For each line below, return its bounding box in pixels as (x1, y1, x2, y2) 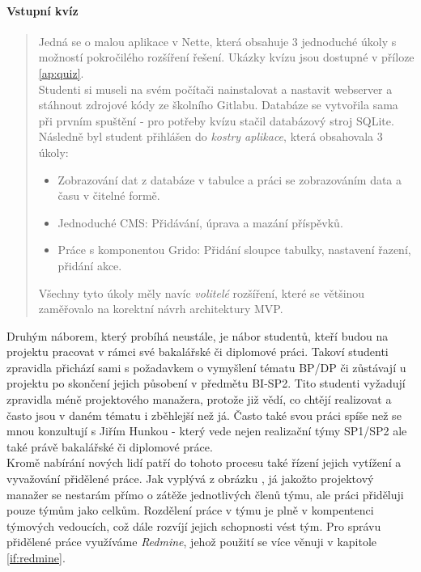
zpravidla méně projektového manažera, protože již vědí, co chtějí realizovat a (6, 391, 392, 408)
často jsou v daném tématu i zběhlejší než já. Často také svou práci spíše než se (6, 406, 402, 423)
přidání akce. (57, 256, 122, 273)
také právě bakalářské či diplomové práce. (6, 438, 213, 455)
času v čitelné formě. (57, 187, 160, 204)
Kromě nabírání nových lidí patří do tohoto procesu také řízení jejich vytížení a (6, 454, 402, 471)
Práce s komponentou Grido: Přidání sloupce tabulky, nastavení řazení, (57, 241, 411, 258)
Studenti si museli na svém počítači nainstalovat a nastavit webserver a (38, 80, 393, 97)
